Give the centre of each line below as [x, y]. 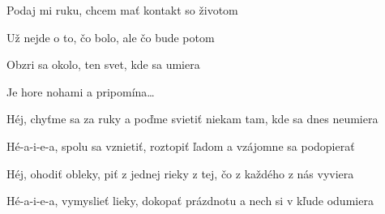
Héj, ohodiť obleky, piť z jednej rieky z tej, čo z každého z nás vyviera [180, 173]
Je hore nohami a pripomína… [81, 91]
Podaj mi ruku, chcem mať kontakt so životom [122, 10]
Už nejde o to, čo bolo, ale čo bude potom [111, 37]
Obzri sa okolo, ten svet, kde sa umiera [103, 64]
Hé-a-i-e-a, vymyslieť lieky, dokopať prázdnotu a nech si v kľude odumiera [190, 201]
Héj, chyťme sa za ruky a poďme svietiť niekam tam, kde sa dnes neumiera [192, 119]
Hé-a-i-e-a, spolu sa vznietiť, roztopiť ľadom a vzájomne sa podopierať [181, 146]
